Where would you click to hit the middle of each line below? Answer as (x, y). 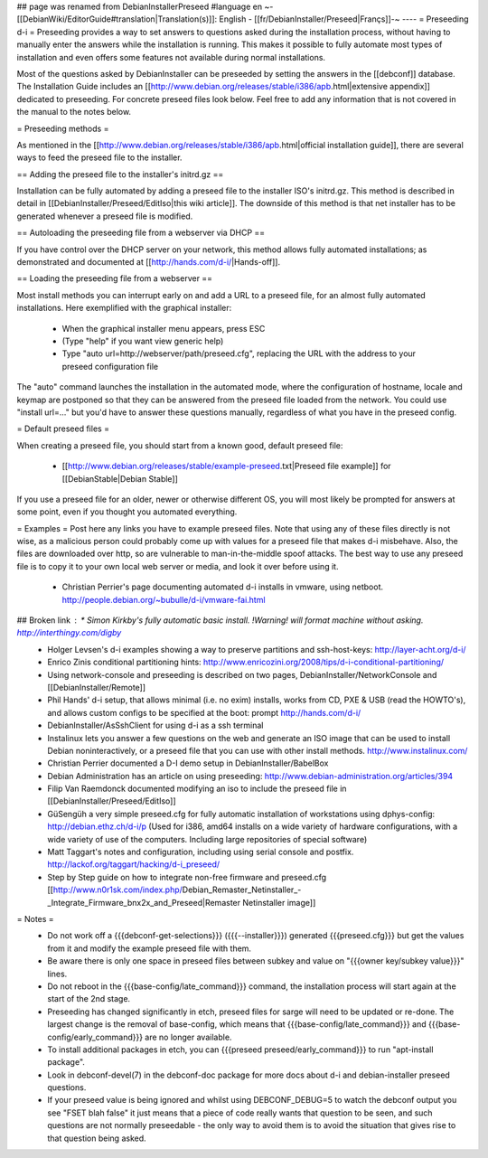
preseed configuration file (110, 366)
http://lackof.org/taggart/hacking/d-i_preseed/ (134, 864)
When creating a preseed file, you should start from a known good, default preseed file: (180, 445)
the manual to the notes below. (74, 112)
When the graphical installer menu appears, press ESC (164, 328)
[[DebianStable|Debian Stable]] (120, 478)
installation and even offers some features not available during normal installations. (171, 57)
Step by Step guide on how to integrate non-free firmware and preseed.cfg (187, 877)
